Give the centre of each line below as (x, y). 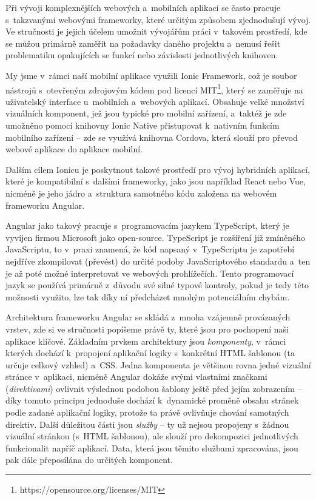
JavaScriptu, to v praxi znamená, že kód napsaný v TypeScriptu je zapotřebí (150, 249)
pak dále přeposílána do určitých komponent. (89, 460)
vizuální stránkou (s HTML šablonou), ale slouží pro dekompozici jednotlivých (152, 436)
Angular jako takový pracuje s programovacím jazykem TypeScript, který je (147, 225)
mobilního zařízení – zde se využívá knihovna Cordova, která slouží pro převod (152, 137)
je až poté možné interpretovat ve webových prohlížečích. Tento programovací (150, 273)
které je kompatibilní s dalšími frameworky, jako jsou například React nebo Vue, (156, 181)
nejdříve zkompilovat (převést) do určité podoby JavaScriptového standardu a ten (158, 261)
